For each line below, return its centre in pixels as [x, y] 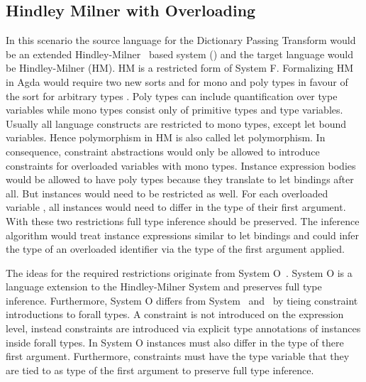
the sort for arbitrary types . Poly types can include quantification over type [172, 95]
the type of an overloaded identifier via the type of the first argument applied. [175, 249]
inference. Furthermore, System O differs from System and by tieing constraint [182, 300]
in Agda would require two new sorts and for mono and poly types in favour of [177, 81]
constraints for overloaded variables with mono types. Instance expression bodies [181, 165]
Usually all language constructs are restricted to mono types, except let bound [176, 123]
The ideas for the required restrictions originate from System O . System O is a [179, 272]
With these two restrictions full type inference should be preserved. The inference [183, 220]
